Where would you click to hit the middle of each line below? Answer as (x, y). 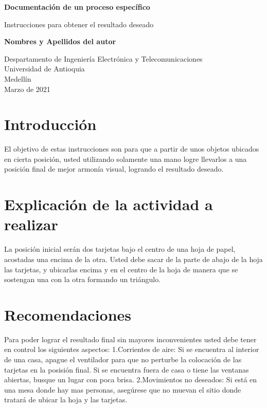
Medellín (18, 78)
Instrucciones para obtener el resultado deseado (79, 24)
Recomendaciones (68, 314)
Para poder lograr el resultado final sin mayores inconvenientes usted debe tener (130, 339)
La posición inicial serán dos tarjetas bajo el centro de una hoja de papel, (120, 249)
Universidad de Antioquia (44, 69)
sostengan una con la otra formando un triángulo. (83, 279)
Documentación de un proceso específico (77, 7)
